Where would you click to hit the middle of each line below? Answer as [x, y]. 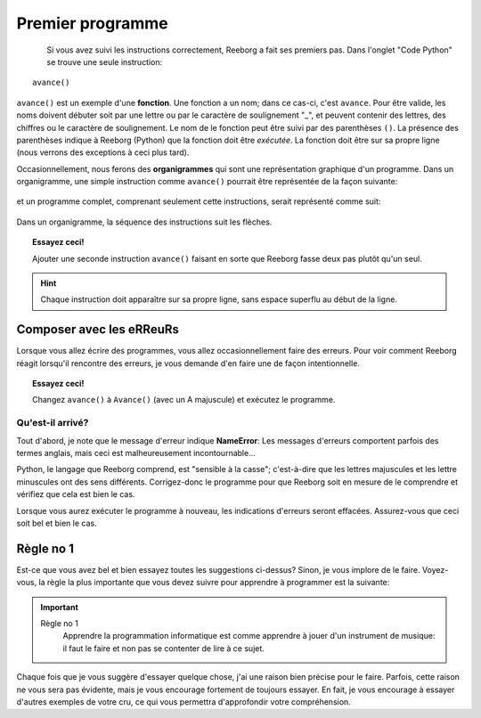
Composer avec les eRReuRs [98, 330]
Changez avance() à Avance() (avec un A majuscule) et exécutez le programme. [184, 400]
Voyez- [435, 569]
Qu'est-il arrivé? [53, 423]
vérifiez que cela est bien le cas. [76, 494]
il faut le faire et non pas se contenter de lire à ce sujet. [163, 648]
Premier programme [92, 23]
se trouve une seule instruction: [105, 61]
